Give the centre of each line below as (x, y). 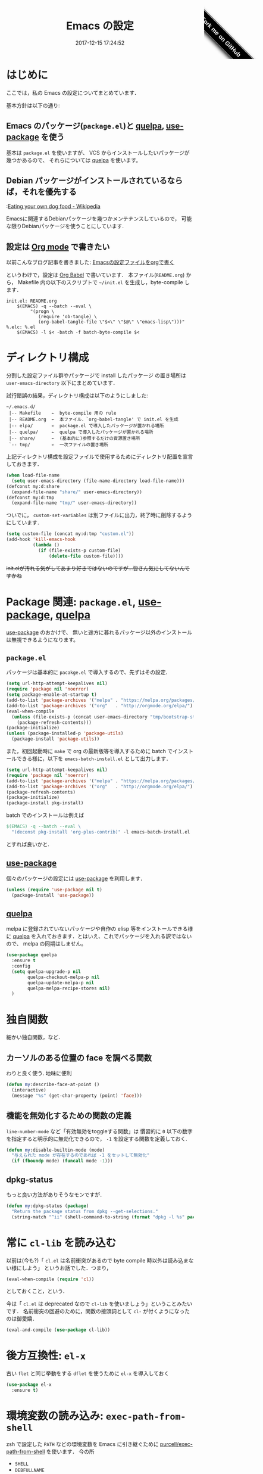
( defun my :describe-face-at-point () (53, 1085)
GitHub (233, 49)
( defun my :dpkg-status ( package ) (48, 1206)
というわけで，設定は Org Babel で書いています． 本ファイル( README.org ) (96, 275)
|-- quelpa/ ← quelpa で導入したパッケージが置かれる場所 (81, 432)
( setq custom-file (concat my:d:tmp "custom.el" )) (70, 534)
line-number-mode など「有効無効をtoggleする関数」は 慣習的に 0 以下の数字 (100, 1131)
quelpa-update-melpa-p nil (61, 982)
